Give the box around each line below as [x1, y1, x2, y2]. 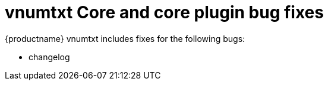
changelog [29, 51, 70, 62]
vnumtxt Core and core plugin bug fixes [5, 2, 324, 22]
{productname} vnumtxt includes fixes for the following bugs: [5, 33, 245, 44]
